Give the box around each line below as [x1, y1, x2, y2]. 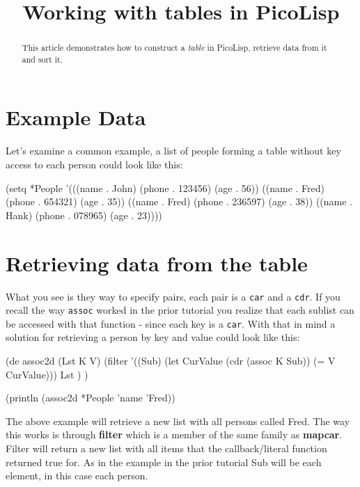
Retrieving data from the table [6, 248, 308, 277]
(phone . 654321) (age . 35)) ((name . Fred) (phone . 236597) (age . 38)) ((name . [6, 194, 352, 209]
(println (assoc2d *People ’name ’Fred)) [6, 390, 175, 405]
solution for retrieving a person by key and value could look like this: [6, 330, 300, 344]
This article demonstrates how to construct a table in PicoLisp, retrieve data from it [22, 42, 327, 54]
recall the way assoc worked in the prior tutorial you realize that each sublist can [6, 303, 354, 317]
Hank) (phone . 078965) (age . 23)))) [6, 207, 162, 222]
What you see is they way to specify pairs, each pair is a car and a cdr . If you [6, 289, 341, 303]
